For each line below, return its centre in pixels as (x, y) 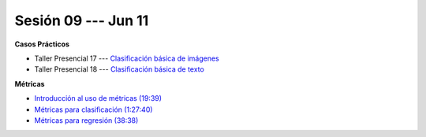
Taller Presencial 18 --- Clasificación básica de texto (119, 69)
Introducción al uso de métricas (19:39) (98, 98)
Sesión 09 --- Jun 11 (82, 20)
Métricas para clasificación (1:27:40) (93, 109)
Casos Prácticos (42, 44)
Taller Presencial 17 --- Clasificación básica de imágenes (127, 58)
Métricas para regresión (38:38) (86, 120)
